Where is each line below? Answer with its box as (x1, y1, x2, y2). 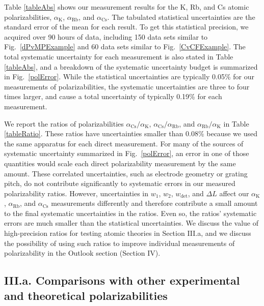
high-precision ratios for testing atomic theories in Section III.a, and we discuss (4, 228, 251, 238)
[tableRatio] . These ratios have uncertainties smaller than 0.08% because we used (4, 128, 257, 139)
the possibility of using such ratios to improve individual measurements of (4, 237, 235, 248)
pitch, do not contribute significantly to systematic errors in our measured (4, 178, 235, 189)
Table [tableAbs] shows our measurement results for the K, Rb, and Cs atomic (4, 2, 249, 12)
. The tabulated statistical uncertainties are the (107, 11, 255, 22)
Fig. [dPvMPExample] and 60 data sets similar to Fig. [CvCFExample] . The (4, 41, 246, 52)
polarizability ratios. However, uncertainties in (4, 188, 149, 198)
